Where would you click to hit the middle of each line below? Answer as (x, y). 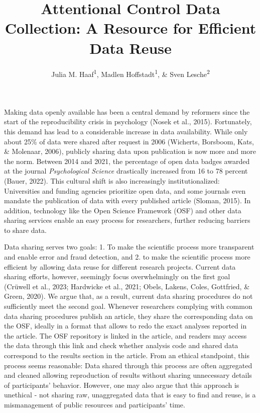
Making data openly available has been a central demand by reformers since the (127, 111)
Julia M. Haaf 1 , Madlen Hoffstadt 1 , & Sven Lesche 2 (131, 73)
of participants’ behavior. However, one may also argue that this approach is (122, 385)
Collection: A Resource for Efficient (131, 28)
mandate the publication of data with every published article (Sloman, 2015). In (127, 200)
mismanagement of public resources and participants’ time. (95, 404)
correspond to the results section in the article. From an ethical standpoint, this (127, 355)
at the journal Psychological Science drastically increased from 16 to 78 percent (126, 171)
